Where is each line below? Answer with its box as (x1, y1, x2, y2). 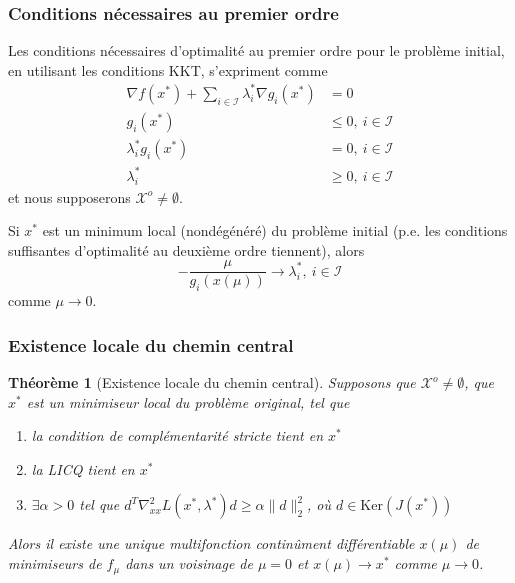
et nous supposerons (8, 186, 131, 207)
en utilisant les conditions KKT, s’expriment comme (8, 59, 328, 80)
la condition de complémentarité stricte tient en (31, 425, 324, 446)
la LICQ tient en (31, 458, 135, 479)
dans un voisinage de (125, 553, 253, 574)
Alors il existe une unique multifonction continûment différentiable (8, 533, 415, 554)
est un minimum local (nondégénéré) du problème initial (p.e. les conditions (42, 220, 508, 241)
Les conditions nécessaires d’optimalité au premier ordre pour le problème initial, (8, 40, 505, 61)
